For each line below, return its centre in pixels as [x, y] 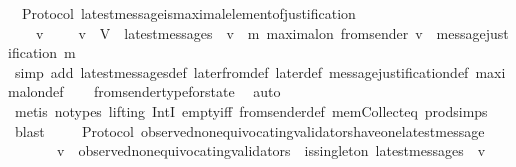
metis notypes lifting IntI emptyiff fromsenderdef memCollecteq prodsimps [251, 110]
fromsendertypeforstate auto [187, 91]
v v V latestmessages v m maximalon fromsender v [229, 32]
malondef [36, 91]
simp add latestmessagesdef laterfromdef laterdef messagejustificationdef [241, 71]
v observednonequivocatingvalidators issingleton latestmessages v [271, 150]
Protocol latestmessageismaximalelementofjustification [188, 13]
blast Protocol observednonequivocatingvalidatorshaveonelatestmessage [249, 130]
